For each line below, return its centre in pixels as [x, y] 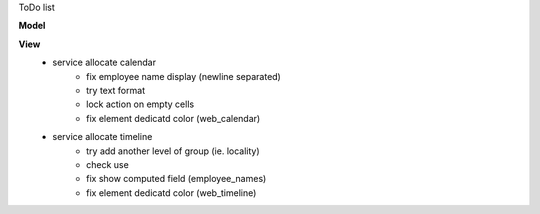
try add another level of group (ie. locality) [173, 151]
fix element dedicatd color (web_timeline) [171, 192]
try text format [115, 90]
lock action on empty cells [140, 104]
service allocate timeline [102, 137]
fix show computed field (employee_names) [176, 179]
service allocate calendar [104, 62]
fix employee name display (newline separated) [184, 76]
